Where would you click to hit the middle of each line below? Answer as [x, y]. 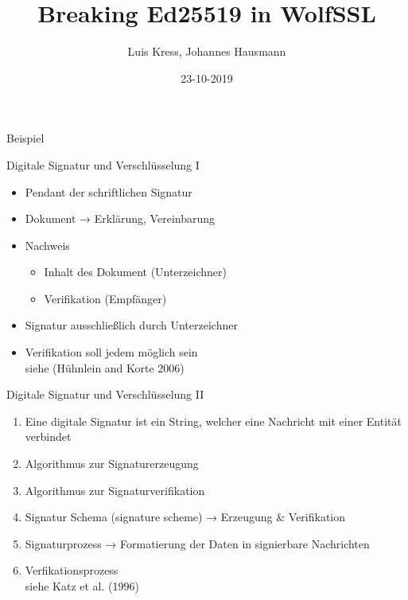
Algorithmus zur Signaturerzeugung [112, 464]
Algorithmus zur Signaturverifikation [115, 490]
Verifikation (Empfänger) [105, 298]
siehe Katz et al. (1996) [82, 586]
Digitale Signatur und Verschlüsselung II [105, 394]
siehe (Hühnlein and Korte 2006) [105, 367]
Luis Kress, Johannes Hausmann [207, 51]
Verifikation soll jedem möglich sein [111, 352]
